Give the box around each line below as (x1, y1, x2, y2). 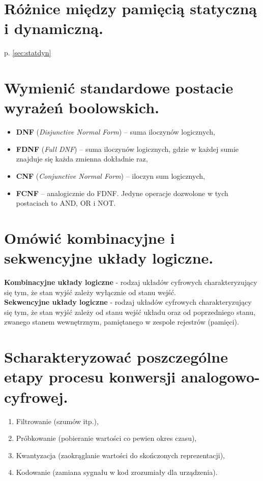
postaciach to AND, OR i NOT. (16, 198, 116, 208)
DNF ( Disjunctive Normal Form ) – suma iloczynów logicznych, (16, 126, 215, 137)
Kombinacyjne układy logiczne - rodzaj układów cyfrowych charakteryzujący (4, 277, 257, 287)
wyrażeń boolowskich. (4, 97, 160, 118)
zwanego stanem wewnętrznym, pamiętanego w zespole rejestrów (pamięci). (4, 316, 239, 327)
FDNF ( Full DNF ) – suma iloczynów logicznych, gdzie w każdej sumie (16, 143, 239, 154)
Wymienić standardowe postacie (4, 77, 233, 98)
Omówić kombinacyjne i (4, 227, 175, 248)
